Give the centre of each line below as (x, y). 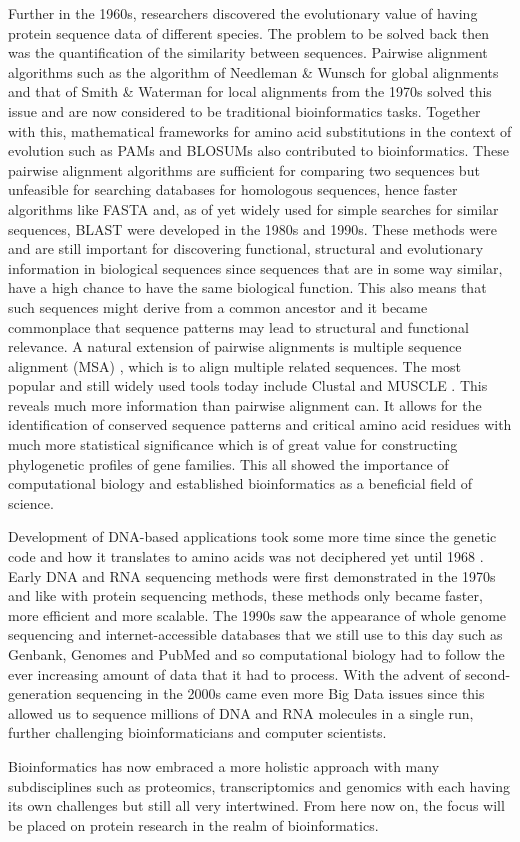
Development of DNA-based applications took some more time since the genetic (252, 536)
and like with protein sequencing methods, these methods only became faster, (245, 595)
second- (487, 673)
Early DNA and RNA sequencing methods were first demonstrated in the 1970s (252, 575)
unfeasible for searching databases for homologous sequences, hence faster (233, 189)
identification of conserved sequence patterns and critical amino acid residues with (260, 424)
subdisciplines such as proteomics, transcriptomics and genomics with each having (259, 785)
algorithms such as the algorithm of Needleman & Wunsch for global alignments (253, 71)
